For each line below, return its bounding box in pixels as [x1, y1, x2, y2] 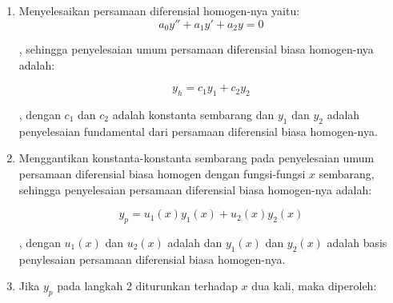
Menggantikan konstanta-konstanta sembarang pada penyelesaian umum [18, 150, 375, 166]
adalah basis [327, 234, 387, 250]
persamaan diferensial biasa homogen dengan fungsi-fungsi [18, 165, 306, 182]
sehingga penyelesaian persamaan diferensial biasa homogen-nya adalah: [18, 181, 372, 197]
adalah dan [167, 234, 223, 250]
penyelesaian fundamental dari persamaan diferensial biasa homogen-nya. [18, 122, 378, 139]
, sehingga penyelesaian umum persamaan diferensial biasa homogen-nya [18, 41, 374, 58]
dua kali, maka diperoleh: [251, 277, 377, 294]
